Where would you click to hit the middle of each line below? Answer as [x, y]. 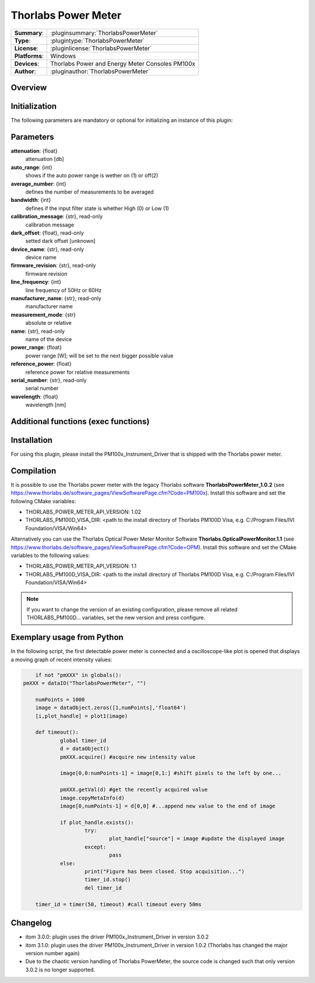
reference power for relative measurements [78, 372]
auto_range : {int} [32, 167]
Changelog [31, 923]
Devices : [27, 63]
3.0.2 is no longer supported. [60, 970]
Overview [29, 87]
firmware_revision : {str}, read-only [53, 266]
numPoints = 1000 [60, 700]
